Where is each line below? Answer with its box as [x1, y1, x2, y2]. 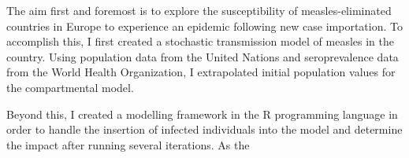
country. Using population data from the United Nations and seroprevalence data [6, 48, 399, 64]
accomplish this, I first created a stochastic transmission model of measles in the [6, 33, 394, 50]
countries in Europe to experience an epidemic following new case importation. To [6, 17, 403, 34]
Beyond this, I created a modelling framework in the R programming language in [6, 105, 398, 122]
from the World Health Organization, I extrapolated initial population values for [6, 64, 396, 80]
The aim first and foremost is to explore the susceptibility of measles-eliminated [6, 2, 392, 18]
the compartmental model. [6, 79, 134, 95]
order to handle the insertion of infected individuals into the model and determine [6, 121, 403, 138]
